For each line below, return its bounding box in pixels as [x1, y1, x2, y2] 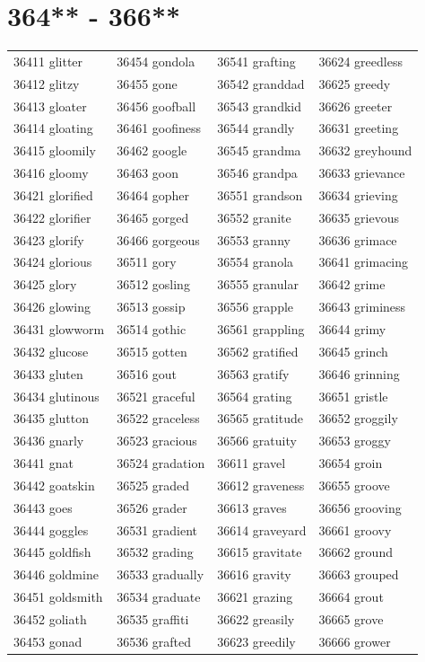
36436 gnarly [13, 431, 84, 450]
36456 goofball [117, 96, 196, 115]
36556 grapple [217, 297, 294, 316]
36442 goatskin [13, 475, 95, 494]
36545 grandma [217, 141, 301, 160]
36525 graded [117, 475, 190, 494]
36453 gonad [13, 631, 82, 650]
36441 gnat [13, 454, 74, 472]
